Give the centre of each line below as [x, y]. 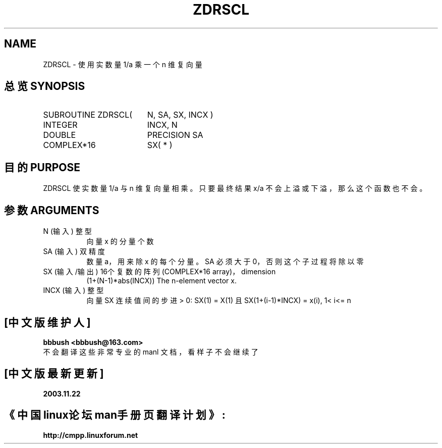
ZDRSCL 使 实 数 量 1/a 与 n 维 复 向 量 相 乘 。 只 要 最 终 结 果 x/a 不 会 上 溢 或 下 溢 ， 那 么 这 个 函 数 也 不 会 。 [235, 188]
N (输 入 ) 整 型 [67, 231]
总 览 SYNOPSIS [45, 86]
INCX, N [162, 125]
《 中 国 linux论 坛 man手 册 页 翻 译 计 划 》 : [115, 415]
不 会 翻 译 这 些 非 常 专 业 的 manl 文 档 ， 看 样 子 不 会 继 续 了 [151, 352]
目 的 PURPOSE [42, 167]
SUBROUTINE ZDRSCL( [88, 115]
